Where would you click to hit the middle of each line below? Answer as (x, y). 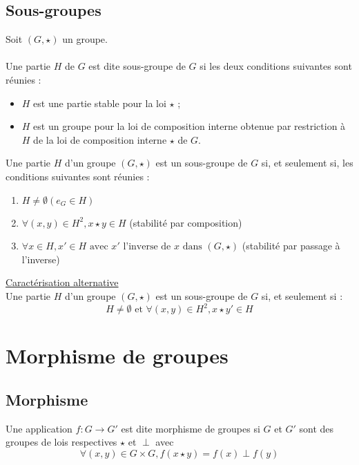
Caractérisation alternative (62, 282)
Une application (39, 428)
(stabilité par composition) (186, 222)
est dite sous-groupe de (137, 66)
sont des (317, 428)
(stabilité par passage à (291, 246)
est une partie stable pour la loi (100, 103)
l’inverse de (147, 247)
